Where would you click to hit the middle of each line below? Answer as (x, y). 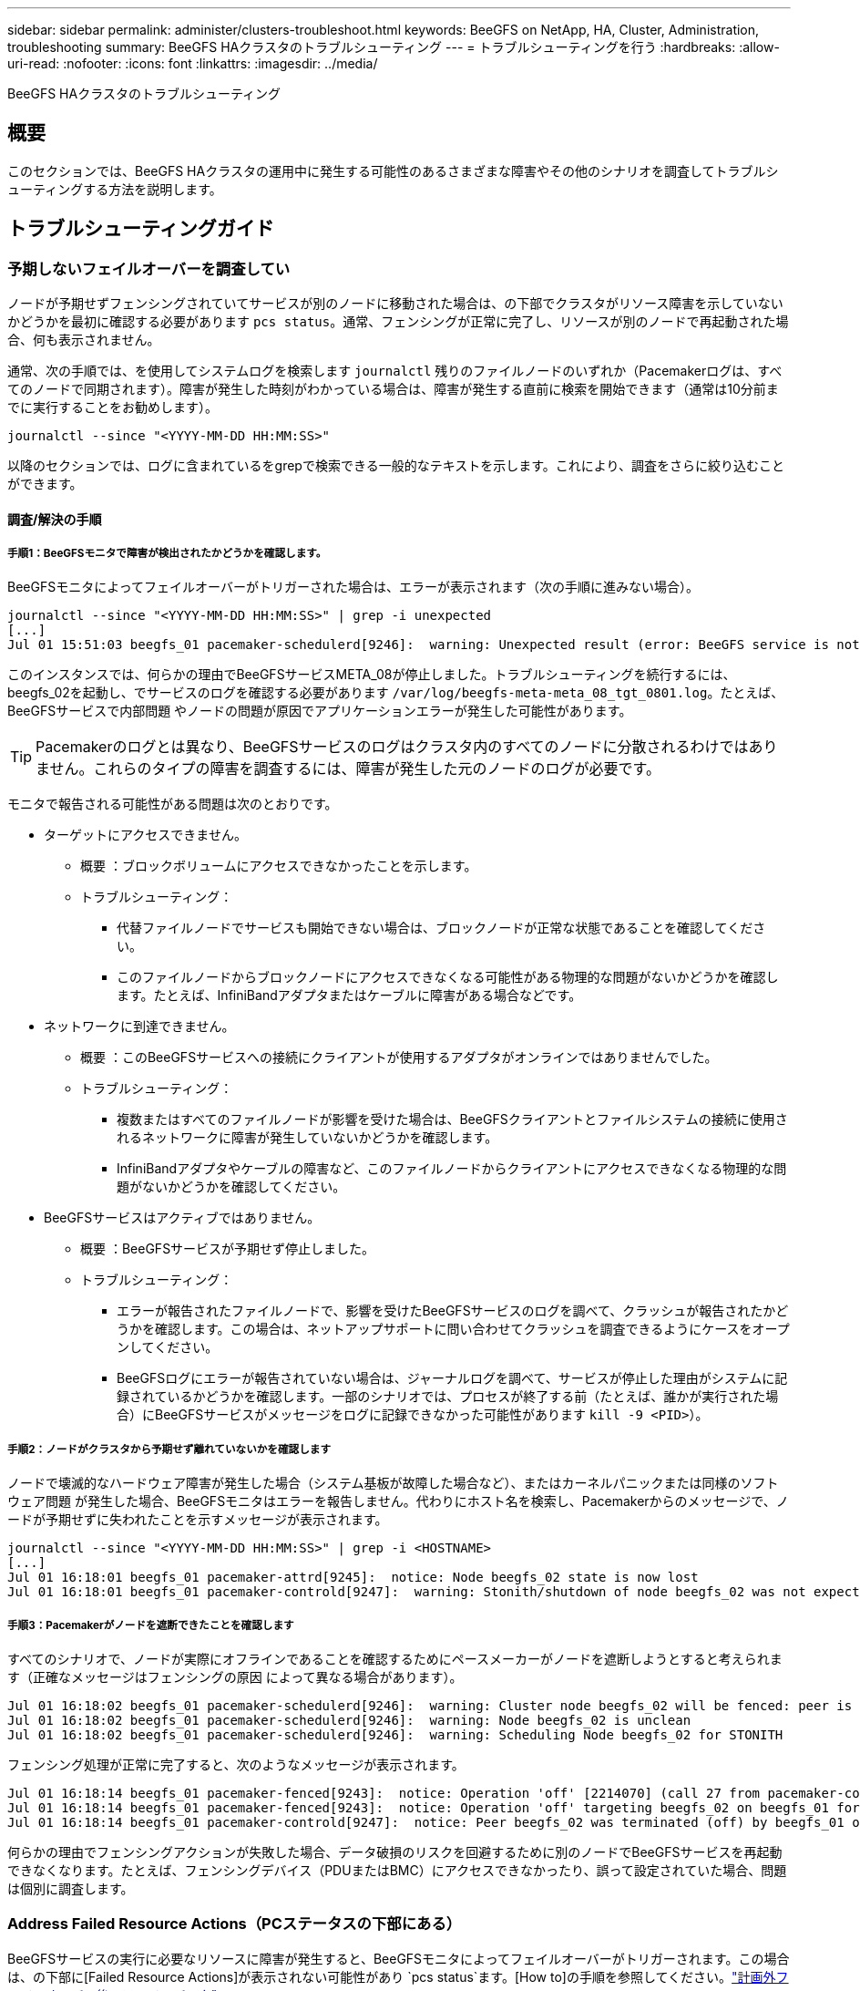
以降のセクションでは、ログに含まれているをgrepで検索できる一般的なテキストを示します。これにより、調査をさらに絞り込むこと (396, 466)
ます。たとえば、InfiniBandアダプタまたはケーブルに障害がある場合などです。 (349, 995)
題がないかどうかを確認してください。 (231, 1187)
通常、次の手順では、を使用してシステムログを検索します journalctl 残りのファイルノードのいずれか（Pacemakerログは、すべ (395, 371)
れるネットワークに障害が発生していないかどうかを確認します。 (307, 1138)
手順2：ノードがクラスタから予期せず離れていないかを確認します (169, 1449)
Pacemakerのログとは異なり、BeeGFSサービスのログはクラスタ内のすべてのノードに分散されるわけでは (392, 747)
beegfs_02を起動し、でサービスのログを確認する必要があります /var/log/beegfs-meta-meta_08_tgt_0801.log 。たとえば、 (396, 693)
